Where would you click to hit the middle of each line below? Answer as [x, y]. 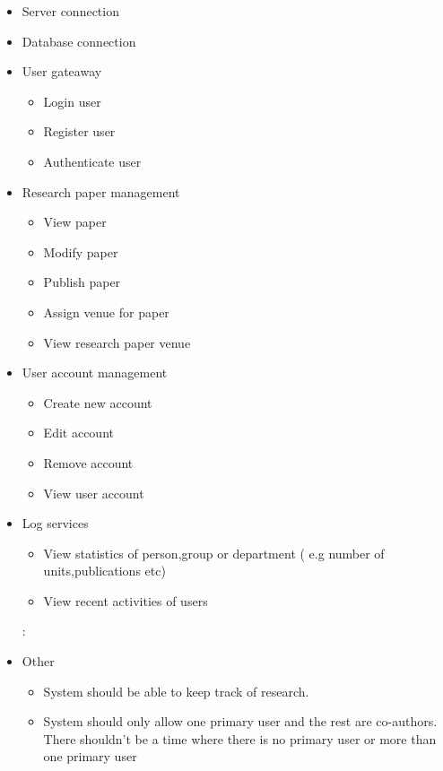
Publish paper [82, 282]
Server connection [70, 11]
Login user [72, 101]
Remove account [88, 462]
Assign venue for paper [106, 312]
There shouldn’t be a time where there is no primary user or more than [240, 738]
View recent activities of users [126, 600]
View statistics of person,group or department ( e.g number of [214, 553]
